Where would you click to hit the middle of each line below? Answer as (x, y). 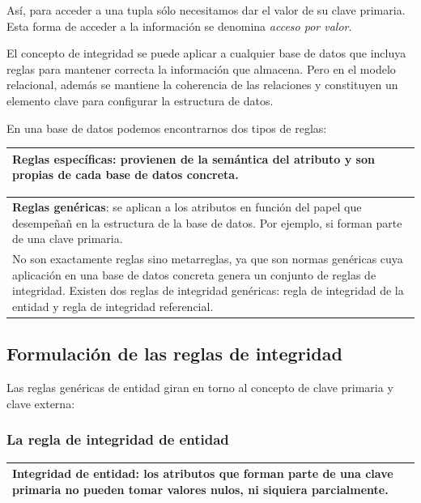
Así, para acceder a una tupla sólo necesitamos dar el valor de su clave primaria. (206, 10)
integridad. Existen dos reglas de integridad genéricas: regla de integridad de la (208, 290)
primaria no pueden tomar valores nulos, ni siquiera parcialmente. (200, 489)
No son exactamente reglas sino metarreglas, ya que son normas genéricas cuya (208, 259)
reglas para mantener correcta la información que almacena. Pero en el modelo (201, 68)
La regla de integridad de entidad (118, 439)
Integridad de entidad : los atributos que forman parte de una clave (203, 473)
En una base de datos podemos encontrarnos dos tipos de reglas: (167, 128)
